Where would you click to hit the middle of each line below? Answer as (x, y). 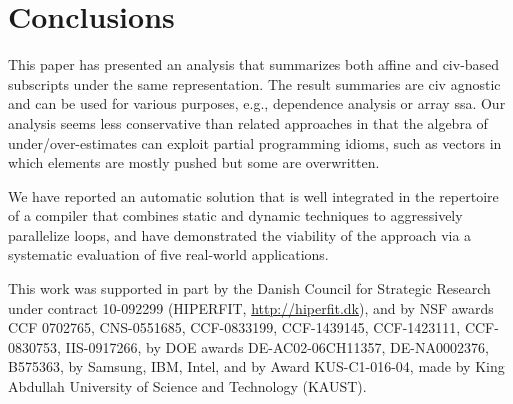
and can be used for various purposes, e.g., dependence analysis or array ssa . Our (257, 103)
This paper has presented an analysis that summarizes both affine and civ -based (254, 64)
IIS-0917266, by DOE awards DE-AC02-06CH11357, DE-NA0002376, (277, 346)
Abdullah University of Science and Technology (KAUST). (187, 386)
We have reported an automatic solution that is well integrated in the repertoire (253, 195)
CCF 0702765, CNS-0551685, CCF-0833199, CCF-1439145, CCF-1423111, (234, 327)
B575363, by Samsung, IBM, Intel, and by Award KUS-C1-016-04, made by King (256, 366)
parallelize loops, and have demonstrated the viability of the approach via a (240, 234)
